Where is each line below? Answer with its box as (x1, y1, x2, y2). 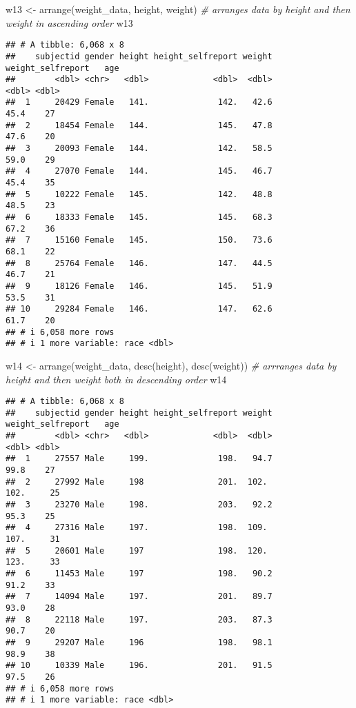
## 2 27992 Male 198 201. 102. (6, 476, 268, 487)
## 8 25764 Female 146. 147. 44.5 (6, 258, 273, 268)
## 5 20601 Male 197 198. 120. (6, 545, 268, 556)
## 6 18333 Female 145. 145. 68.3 (6, 212, 273, 223)
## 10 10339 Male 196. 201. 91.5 (6, 660, 273, 671)
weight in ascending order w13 (6, 15, 133, 30)
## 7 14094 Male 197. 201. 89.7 (6, 591, 273, 602)
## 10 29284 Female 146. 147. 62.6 (6, 304, 273, 314)
